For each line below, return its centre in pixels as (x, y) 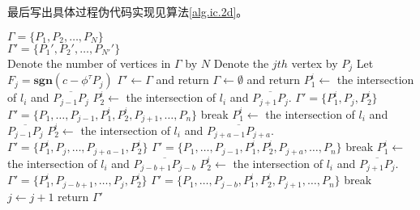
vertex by (315, 63)
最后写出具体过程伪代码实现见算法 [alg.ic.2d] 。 (128, 11)
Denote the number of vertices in (89, 63)
